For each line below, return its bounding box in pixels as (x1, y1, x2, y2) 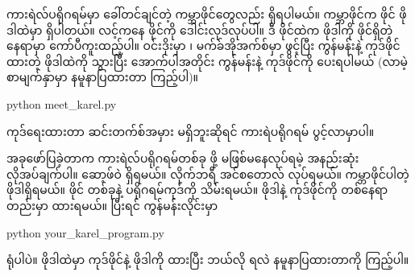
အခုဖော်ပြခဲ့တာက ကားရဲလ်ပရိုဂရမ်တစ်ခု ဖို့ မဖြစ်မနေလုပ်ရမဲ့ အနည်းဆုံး (6, 150, 359, 167)
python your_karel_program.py (6, 224, 164, 241)
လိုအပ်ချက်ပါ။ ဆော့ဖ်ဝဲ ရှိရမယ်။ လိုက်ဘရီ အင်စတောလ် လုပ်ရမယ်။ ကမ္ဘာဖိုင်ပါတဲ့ (6, 165, 409, 182)
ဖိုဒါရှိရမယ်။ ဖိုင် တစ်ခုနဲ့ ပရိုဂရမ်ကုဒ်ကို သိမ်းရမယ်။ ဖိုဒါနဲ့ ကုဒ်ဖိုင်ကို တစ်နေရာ (6, 181, 388, 198)
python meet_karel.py (6, 95, 117, 112)
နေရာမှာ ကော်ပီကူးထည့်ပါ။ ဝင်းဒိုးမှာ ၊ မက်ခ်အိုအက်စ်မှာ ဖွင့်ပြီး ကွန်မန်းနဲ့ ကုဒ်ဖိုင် (6, 37, 400, 54)
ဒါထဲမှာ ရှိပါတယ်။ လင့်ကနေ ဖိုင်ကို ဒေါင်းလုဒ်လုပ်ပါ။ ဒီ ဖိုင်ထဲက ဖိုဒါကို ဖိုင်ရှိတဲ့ (6, 21, 393, 38)
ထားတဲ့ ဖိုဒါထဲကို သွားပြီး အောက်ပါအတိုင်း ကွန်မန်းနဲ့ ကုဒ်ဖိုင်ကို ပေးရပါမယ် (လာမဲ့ (6, 52, 409, 69)
